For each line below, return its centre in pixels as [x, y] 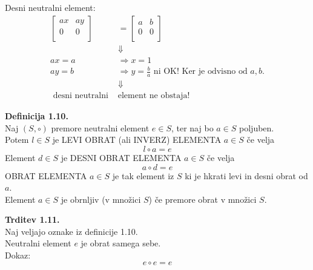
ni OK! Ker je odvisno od [200, 72]
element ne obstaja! [154, 96]
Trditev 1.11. [32, 219]
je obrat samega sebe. [121, 243]
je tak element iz [143, 175]
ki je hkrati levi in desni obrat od [246, 175]
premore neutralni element [100, 127]
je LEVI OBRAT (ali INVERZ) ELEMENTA [137, 140]
